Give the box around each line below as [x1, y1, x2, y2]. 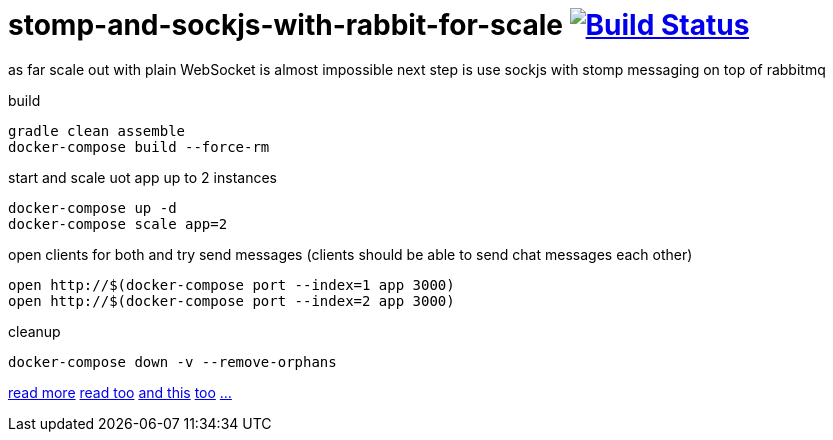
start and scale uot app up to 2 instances [8, 168, 277, 186]
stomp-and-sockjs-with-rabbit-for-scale [8, 8, 563, 42]
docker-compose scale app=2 [8, 215, 228, 232]
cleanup [8, 322, 61, 340]
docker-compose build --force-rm [8, 138, 270, 155]
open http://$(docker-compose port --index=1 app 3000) [8, 276, 455, 293]
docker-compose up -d [8, 199, 177, 216]
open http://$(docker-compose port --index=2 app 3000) [8, 292, 455, 309]
